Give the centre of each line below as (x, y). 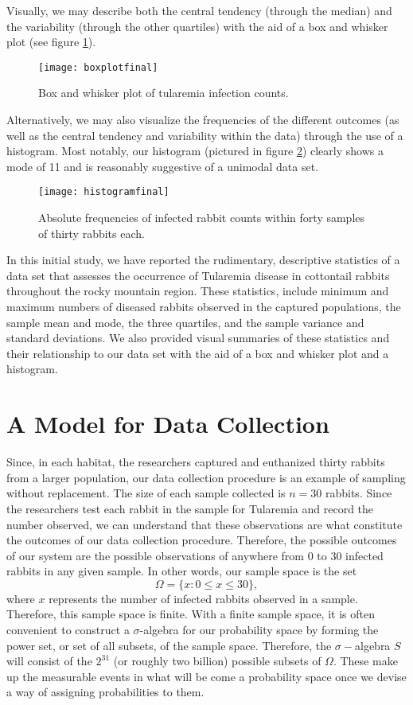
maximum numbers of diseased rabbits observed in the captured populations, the (204, 307)
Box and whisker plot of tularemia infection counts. (164, 93)
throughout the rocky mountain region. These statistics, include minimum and (198, 291)
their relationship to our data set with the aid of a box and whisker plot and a (198, 353)
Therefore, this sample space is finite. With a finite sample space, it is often (191, 614)
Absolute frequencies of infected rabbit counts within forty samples (202, 218)
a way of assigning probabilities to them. (105, 692)
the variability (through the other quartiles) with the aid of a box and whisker (197, 26)
